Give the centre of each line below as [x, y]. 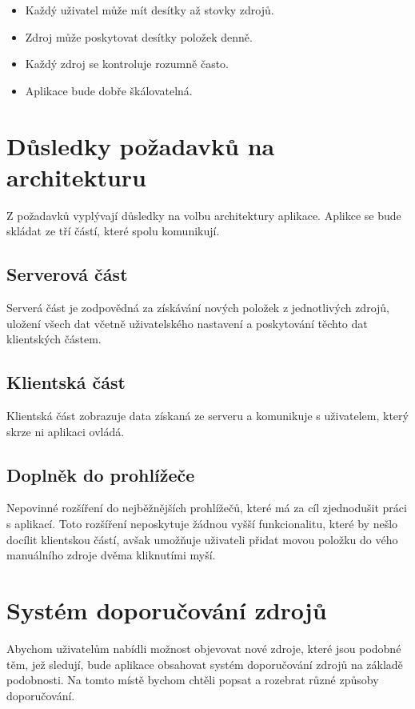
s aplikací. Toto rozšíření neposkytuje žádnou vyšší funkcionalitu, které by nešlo [202, 524]
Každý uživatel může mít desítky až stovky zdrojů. [150, 10]
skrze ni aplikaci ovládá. [66, 431]
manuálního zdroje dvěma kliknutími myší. [111, 555]
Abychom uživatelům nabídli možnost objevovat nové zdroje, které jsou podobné [204, 648]
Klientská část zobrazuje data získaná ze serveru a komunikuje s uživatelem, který [207, 416]
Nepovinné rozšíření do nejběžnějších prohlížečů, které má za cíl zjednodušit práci [207, 508]
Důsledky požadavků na [141, 145]
